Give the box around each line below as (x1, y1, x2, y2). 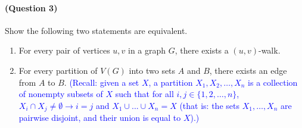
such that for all (115, 88, 174, 100)
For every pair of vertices (18, 44, 110, 57)
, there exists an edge (209, 64, 287, 76)
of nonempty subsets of (18, 88, 103, 100)
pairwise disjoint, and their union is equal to (18, 111, 181, 124)
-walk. (258, 44, 281, 57)
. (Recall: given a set (64, 76, 139, 88)
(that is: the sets (179, 99, 239, 111)
